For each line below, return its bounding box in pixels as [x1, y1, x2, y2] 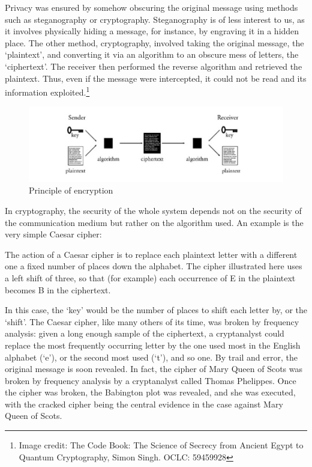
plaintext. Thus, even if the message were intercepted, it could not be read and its [5, 72, 307, 84]
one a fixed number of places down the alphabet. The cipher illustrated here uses [5, 260, 302, 272]
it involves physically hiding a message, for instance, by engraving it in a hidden [5, 25, 299, 37]
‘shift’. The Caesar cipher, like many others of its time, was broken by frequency [5, 315, 299, 328]
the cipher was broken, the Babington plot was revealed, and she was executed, [5, 386, 296, 398]
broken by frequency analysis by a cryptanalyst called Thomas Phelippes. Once [5, 374, 296, 386]
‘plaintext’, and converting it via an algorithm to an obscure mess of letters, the [5, 48, 299, 61]
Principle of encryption [29, 184, 113, 197]
